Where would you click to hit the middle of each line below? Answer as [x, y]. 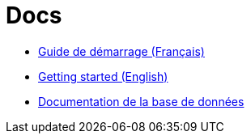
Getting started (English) [103, 76]
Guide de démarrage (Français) [121, 51]
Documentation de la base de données [141, 101]
